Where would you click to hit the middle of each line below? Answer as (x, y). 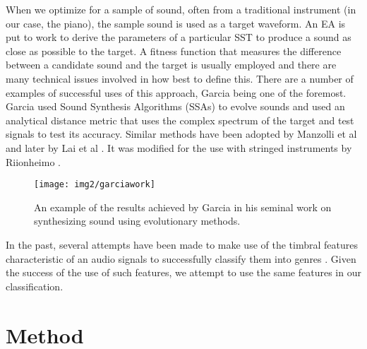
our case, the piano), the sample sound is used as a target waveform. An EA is (176, 23)
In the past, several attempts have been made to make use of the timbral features (182, 244)
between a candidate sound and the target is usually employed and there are (171, 65)
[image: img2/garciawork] (95, 185)
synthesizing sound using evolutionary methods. (137, 221)
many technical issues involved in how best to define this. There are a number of (180, 78)
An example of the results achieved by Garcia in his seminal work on (183, 207)
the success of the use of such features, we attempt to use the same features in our (183, 272)
